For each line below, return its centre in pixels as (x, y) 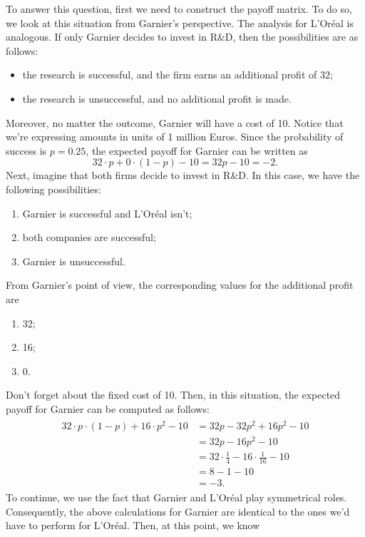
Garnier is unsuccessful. (74, 261)
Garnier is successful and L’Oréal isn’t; (107, 213)
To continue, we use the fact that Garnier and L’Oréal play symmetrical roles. (176, 497)
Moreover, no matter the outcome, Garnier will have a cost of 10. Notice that (175, 122)
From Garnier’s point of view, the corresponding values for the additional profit (180, 285)
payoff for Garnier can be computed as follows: (108, 408)
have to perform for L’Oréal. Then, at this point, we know (133, 525)
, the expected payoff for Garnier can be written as (197, 150)
